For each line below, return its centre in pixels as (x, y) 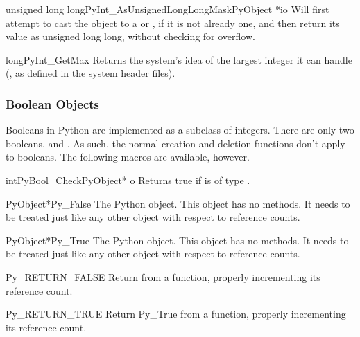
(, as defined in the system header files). (91, 73)
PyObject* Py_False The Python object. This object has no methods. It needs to (178, 203)
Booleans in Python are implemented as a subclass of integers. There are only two (180, 130)
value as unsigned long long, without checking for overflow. (130, 36)
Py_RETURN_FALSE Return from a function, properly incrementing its (163, 276)
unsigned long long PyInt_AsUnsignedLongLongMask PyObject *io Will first (168, 9)
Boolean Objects (52, 103)
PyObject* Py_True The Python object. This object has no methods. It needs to (177, 240)
